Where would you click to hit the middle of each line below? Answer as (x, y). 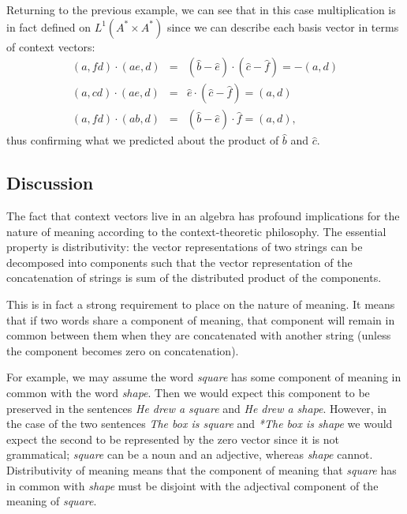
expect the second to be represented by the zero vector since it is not (173, 439)
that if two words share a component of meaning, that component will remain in (201, 319)
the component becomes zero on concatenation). (123, 350)
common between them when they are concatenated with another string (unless (199, 335)
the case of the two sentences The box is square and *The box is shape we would (200, 424)
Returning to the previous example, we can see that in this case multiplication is (201, 9)
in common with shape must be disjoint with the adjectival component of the (192, 485)
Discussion (50, 183)
